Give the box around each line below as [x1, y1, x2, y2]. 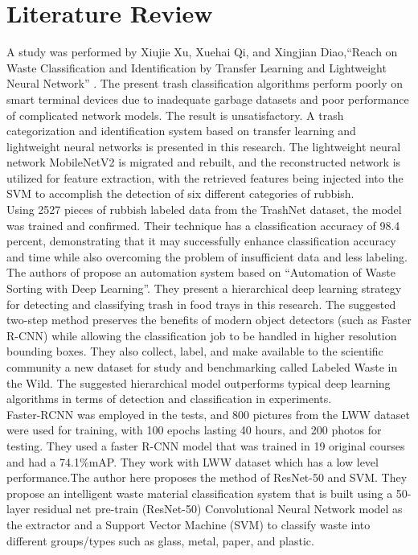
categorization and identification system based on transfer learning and [6, 122, 356, 139]
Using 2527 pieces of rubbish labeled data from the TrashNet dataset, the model [6, 201, 402, 218]
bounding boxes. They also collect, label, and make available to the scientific [6, 343, 383, 360]
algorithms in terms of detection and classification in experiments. [6, 390, 332, 407]
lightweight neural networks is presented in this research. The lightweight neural [6, 138, 401, 154]
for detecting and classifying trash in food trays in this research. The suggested [6, 295, 396, 312]
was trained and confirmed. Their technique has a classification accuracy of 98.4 [6, 216, 400, 233]
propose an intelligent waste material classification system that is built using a [6, 484, 393, 501]
